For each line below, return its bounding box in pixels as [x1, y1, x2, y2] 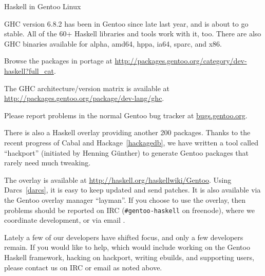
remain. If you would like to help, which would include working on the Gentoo [4, 242, 250, 252]
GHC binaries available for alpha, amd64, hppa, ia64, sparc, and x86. [4, 38, 222, 49]
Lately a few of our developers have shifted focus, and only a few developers [4, 231, 243, 242]
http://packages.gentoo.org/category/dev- [115, 55, 247, 66]
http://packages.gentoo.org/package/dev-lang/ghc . [4, 93, 164, 103]
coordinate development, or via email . [4, 215, 125, 225]
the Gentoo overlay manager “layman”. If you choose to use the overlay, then [4, 194, 246, 205]
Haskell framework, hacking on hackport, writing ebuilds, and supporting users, [4, 251, 254, 262]
